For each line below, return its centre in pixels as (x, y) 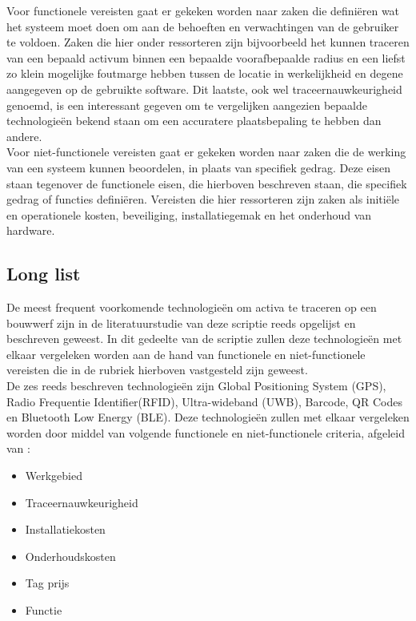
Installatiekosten (65, 529)
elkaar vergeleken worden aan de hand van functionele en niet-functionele (186, 354)
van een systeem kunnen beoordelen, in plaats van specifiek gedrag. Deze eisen (199, 167)
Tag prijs (47, 583)
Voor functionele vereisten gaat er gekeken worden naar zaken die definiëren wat (203, 10)
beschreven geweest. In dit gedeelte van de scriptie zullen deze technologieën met (204, 339)
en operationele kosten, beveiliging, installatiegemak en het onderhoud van (189, 214)
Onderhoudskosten (70, 556)
